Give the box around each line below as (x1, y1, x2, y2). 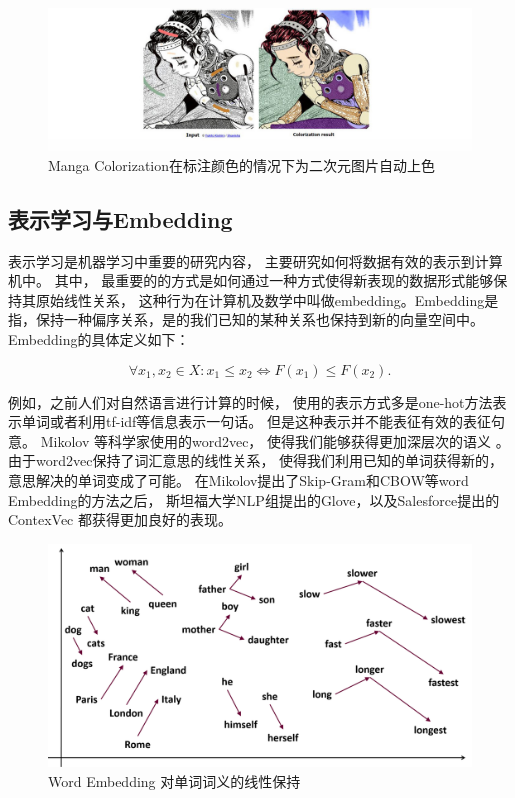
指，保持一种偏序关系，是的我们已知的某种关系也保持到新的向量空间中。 (8, 309, 484, 330)
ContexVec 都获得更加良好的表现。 (8, 509, 232, 530)
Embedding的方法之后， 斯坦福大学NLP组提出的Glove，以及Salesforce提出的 (8, 489, 500, 510)
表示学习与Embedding (8, 203, 233, 234)
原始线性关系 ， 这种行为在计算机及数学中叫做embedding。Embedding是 (35, 289, 499, 310)
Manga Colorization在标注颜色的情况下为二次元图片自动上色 (48, 154, 436, 175)
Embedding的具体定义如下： (8, 329, 190, 350)
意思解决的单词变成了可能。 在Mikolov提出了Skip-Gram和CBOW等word (8, 470, 469, 490)
